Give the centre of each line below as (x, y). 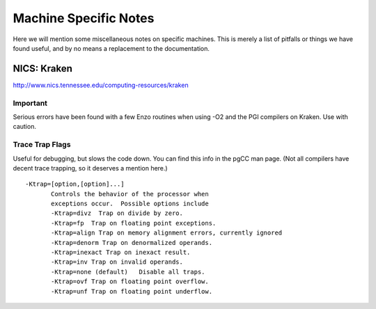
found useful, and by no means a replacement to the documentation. (111, 48)
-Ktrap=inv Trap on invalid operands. (117, 262)
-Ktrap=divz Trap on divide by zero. (117, 213)
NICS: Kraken (43, 69)
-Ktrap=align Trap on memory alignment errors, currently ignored (167, 233)
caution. (24, 127)
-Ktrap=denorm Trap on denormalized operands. (132, 243)
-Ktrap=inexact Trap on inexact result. (121, 253)
